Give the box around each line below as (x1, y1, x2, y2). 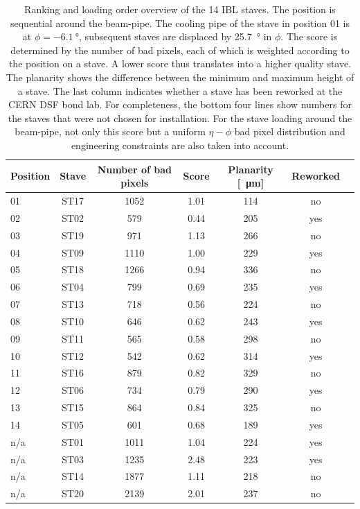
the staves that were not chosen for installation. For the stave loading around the (8, 110, 352, 125)
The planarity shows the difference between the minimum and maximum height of (6, 69, 354, 84)
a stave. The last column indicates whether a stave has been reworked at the (17, 83, 343, 98)
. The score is (280, 29, 338, 44)
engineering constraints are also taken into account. (71, 137, 289, 152)
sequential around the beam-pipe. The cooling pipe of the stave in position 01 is (10, 15, 350, 30)
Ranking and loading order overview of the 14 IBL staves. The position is (24, 2, 336, 16)
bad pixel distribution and (234, 124, 345, 139)
